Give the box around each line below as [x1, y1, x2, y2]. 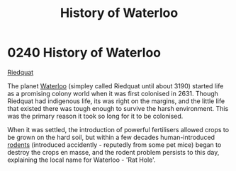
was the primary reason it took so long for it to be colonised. [7, 112, 184, 120]
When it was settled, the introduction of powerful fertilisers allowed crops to [7, 125, 229, 134]
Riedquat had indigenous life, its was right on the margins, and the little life [7, 97, 225, 105]
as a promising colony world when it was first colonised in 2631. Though [7, 89, 218, 98]
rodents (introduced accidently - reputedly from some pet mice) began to [7, 140, 222, 149]
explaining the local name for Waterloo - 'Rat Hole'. [7, 155, 156, 164]
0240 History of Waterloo [7, 45, 162, 61]
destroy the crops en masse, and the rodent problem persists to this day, [7, 148, 220, 156]
